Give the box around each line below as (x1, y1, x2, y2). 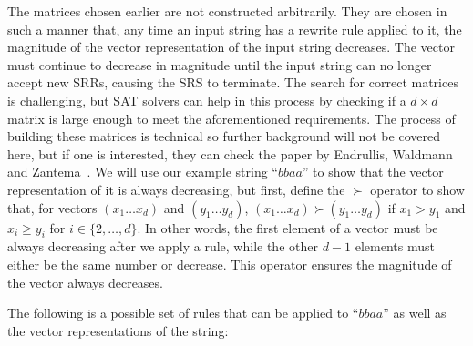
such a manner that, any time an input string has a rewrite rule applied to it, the (7, 19, 462, 38)
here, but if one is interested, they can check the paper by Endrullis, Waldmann (7, 144, 453, 163)
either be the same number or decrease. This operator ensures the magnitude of (7, 254, 452, 273)
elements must (355, 237, 435, 256)
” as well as (383, 303, 447, 322)
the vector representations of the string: (7, 321, 229, 340)
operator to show (370, 179, 465, 198)
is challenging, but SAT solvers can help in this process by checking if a (7, 90, 406, 109)
